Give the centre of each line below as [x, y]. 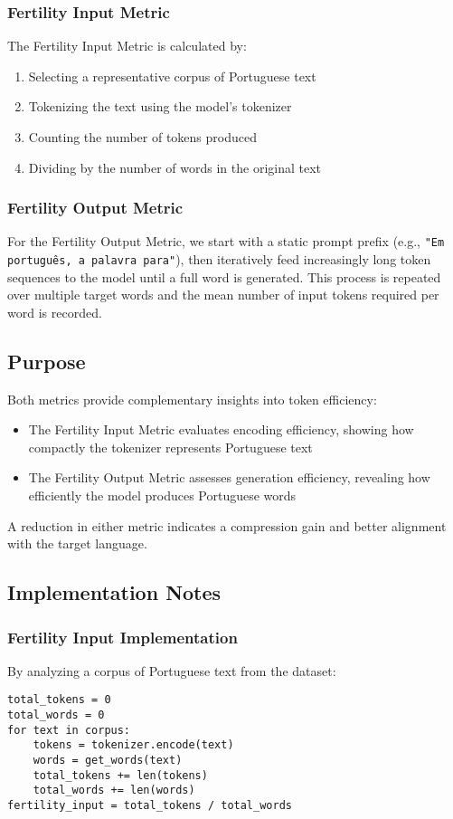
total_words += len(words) [114, 790]
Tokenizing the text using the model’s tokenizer [160, 106]
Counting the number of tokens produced [142, 137]
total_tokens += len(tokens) [120, 775]
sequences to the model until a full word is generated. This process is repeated [224, 276]
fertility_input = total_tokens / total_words [150, 806]
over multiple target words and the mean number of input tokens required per [223, 295]
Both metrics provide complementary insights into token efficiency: [192, 399]
